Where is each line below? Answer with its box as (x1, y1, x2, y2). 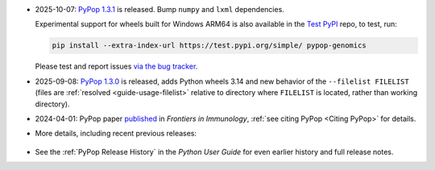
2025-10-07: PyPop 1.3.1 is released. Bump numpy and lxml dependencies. (35, 5, 285, 14)
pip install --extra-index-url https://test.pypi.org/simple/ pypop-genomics (52, 41, 367, 50)
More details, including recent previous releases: (35, 129, 197, 139)
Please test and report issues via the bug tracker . (35, 61, 198, 72)
